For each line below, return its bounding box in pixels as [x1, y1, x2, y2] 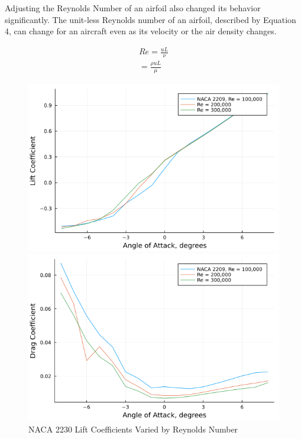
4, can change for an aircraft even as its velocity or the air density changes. [5, 25, 277, 37]
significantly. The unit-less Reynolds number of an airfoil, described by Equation [5, 13, 296, 25]
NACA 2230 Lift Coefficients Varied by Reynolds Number [28, 422, 238, 435]
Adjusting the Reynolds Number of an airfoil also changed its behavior [5, 2, 261, 14]
